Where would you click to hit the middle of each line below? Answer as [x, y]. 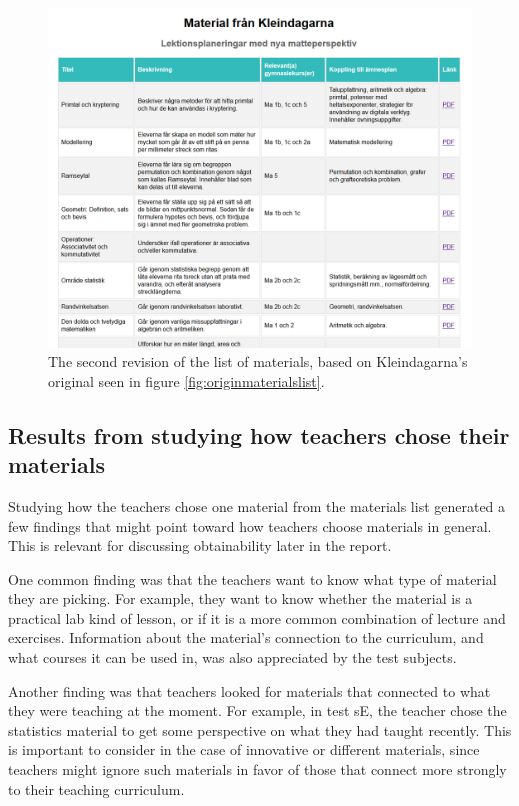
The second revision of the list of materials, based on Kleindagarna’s [258, 361]
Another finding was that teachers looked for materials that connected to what [249, 690]
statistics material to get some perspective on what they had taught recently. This [260, 729]
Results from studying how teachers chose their [259, 434]
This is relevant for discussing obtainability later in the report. [200, 545]
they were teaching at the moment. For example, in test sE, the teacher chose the [257, 710]
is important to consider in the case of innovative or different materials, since [244, 749]
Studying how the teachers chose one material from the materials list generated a [257, 505]
